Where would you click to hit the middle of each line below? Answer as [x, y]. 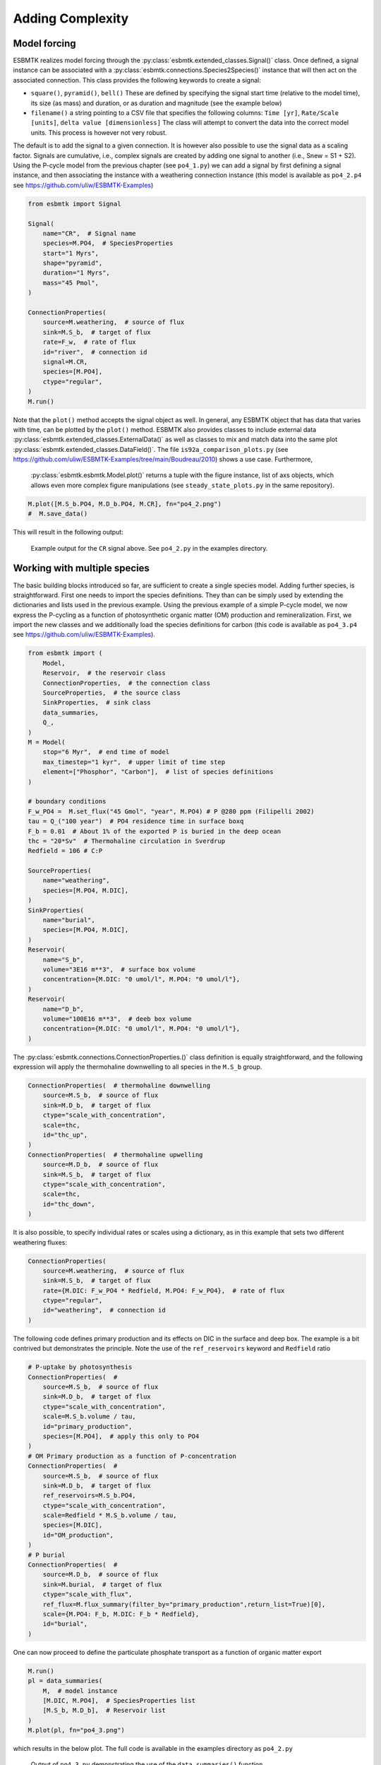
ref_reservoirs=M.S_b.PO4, [90, 1496]
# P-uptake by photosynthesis [80, 1367]
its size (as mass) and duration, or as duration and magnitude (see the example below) [156, 103]
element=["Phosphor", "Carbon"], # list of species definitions [158, 772]
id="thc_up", [65, 1135]
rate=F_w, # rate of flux [90, 342]
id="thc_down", [69, 1204]
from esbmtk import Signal [74, 204]
